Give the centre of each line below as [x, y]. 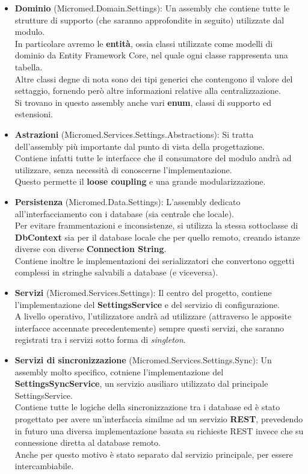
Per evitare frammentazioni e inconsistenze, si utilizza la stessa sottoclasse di [156, 225]
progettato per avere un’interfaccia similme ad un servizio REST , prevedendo [159, 419]
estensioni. [34, 114]
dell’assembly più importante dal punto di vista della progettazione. [140, 146]
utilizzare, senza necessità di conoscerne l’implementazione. [123, 169]
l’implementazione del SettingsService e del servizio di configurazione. [147, 304]
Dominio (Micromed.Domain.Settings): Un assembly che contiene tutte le [152, 8]
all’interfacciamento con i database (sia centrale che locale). [124, 213]
